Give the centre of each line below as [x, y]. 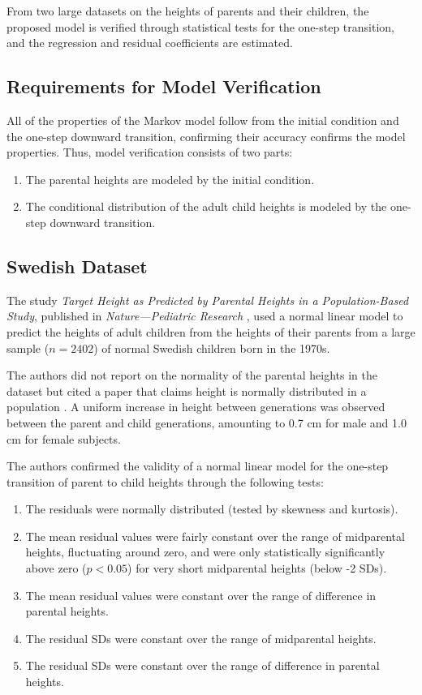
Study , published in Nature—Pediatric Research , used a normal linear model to [205, 316]
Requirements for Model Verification [164, 86]
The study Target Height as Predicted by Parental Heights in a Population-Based [208, 300]
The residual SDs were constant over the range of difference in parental [202, 665]
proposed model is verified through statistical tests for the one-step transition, [200, 26]
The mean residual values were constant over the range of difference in [201, 595]
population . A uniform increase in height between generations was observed [196, 407]
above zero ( [56, 568]
